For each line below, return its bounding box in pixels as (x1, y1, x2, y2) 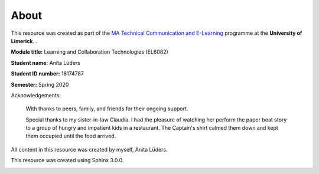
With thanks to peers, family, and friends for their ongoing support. (25, 105, 188, 112)
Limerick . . (11, 37, 38, 44)
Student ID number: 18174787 (11, 70, 84, 77)
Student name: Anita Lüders (11, 59, 81, 66)
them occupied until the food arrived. (25, 133, 116, 140)
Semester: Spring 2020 (11, 81, 69, 88)
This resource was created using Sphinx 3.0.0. (11, 157, 124, 164)
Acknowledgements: (11, 91, 61, 99)
